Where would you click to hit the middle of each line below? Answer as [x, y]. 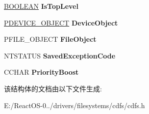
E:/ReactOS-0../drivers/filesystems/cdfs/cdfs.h [74, 105]
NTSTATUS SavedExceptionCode [60, 55]
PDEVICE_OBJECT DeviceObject [61, 22]
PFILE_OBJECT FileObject [50, 39]
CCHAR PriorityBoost [41, 72]
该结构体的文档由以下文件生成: [53, 88]
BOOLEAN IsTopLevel [41, 6]
